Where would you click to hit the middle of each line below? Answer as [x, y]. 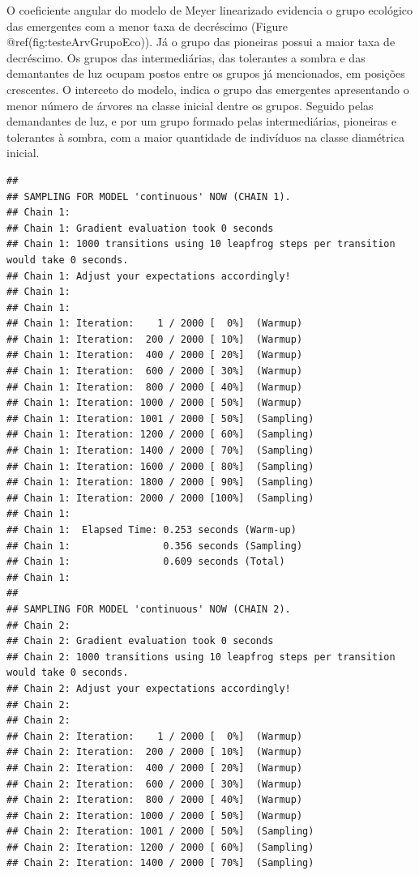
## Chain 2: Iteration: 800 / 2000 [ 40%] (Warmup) [155, 800]
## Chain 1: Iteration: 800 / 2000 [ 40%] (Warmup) [155, 387]
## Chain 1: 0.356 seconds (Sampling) [155, 546]
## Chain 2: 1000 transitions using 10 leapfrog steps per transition [201, 657]
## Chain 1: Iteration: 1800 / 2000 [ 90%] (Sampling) [160, 482]
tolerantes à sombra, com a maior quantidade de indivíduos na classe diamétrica [205, 137]
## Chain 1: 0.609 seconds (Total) [146, 562]
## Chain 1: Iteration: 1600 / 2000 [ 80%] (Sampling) [160, 466]
